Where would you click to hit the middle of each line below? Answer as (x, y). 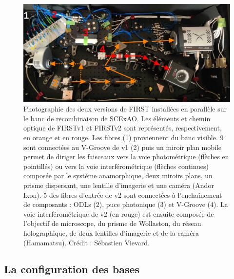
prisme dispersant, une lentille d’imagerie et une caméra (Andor (119, 185)
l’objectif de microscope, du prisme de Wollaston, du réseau (112, 223)
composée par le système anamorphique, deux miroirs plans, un (118, 176)
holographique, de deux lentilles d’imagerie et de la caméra (111, 232)
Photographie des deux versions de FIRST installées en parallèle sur (125, 109)
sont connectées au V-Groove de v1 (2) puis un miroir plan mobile (123, 147)
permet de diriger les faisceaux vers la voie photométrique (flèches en (126, 157)
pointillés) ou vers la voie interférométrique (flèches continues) (116, 166)
